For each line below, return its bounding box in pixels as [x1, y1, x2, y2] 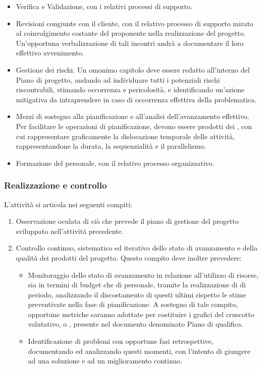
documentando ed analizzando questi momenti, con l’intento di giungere [28, 345, 250, 356]
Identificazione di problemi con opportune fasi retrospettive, [28, 336, 214, 346]
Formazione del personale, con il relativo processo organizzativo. [16, 157, 215, 168]
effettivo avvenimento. [16, 47, 84, 58]
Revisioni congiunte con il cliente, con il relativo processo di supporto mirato [16, 18, 253, 28]
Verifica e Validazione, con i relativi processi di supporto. [16, 1, 193, 11]
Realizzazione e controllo [4, 179, 107, 192]
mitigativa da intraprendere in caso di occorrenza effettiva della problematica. [16, 94, 256, 104]
